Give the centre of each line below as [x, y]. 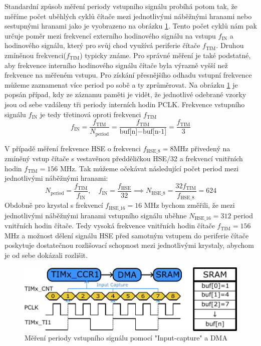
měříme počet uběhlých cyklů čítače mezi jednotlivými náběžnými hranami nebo [128, 16]
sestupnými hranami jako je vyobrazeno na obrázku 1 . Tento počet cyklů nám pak [131, 26]
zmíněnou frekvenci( [35, 55]
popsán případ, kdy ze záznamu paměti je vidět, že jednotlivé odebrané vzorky [125, 94]
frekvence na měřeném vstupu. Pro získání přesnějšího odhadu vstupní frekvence [128, 75]
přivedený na [210, 148]
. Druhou [230, 45]
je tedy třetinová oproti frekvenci [90, 114]
